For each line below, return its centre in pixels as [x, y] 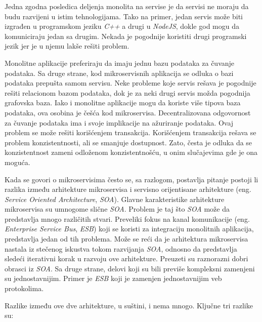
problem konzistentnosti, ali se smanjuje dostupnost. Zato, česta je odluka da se [128, 142]
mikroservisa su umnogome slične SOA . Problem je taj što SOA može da [117, 209]
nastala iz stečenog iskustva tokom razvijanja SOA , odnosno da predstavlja [121, 248]
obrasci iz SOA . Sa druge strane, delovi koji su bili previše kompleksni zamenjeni [130, 268]
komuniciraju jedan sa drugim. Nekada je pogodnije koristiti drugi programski [126, 36]
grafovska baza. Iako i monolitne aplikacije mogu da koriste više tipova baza [123, 103]
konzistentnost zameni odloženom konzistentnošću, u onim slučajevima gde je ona [131, 152]
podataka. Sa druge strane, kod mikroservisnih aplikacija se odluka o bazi [119, 73]
